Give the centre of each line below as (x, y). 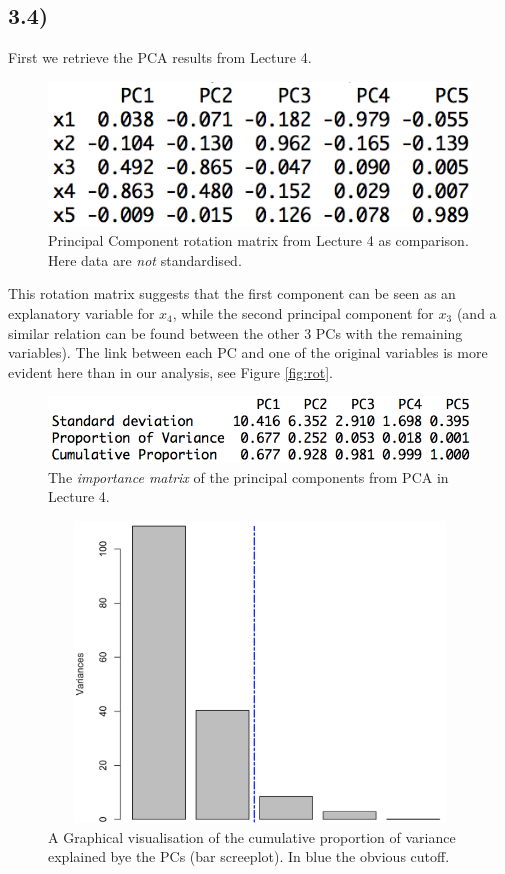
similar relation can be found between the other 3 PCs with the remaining (235, 332)
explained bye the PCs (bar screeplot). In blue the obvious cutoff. (249, 856)
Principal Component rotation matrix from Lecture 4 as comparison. (258, 240)
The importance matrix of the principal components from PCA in (248, 476)
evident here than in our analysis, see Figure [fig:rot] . (170, 371)
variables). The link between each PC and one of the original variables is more (248, 352)
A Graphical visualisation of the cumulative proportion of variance (252, 836)
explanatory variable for (81, 312)
